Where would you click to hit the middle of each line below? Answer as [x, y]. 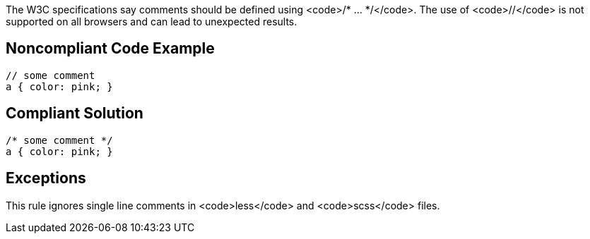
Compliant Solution [75, 114]
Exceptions [46, 178]
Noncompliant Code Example [110, 49]
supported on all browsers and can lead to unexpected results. [152, 22]
